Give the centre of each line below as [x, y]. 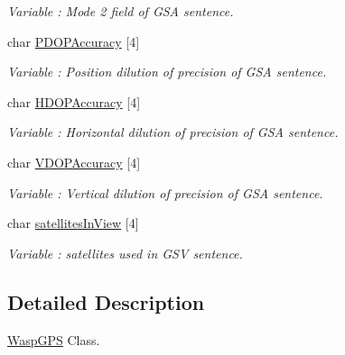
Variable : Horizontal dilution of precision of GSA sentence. [173, 132]
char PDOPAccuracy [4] [74, 41]
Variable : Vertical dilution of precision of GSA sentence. [165, 192]
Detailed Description [106, 301]
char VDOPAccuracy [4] [74, 162]
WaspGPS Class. [54, 339]
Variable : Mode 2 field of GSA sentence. [121, 11]
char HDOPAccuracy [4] [74, 101]
